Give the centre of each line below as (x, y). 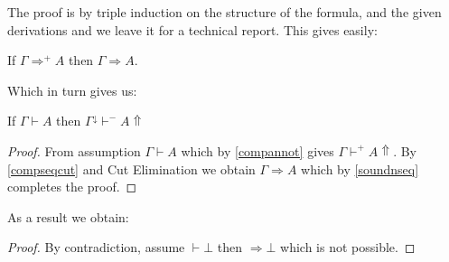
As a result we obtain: (68, 216)
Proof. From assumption (74, 150)
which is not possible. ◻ (348, 247)
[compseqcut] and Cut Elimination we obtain (131, 168)
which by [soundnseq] (360, 168)
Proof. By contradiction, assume (96, 247)
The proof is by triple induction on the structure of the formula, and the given (224, 12)
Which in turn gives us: (72, 90)
